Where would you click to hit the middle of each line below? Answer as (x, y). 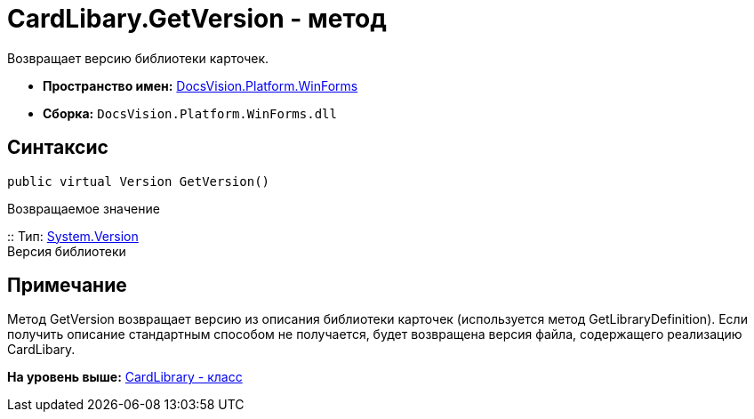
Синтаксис (58, 148)
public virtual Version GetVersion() (139, 181)
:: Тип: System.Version (73, 236)
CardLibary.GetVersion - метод (197, 19)
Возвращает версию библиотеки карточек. (138, 58)
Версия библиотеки (67, 251)
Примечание (67, 286)
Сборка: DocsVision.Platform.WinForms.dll (190, 113)
